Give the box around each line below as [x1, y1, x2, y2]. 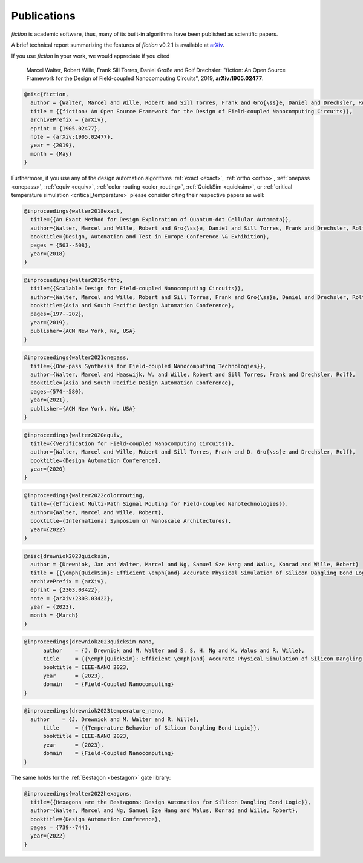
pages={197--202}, [30, 311, 85, 318]
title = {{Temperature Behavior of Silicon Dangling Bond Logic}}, [43, 724, 260, 731]
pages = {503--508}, [30, 241, 91, 249]
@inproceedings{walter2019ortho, [24, 277, 123, 283]
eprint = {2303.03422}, [30, 586, 101, 594]
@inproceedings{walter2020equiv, [24, 431, 123, 438]
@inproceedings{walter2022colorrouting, [24, 492, 145, 499]
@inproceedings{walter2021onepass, [24, 354, 129, 361]
